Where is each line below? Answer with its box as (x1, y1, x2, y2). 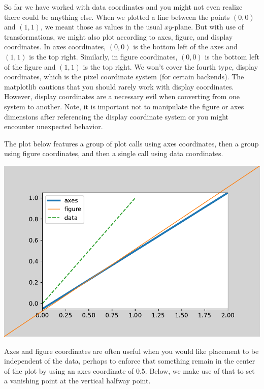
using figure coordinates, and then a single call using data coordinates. (4, 148, 223, 159)
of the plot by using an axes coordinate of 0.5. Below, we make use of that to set (4, 365, 255, 376)
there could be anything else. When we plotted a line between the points (4, 11, 230, 22)
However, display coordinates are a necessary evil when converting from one (4, 91, 240, 102)
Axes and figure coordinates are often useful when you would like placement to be (4, 345, 259, 356)
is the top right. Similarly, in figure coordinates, (29, 51, 178, 62)
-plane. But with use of (172, 21, 244, 32)
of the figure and (4, 61, 56, 72)
